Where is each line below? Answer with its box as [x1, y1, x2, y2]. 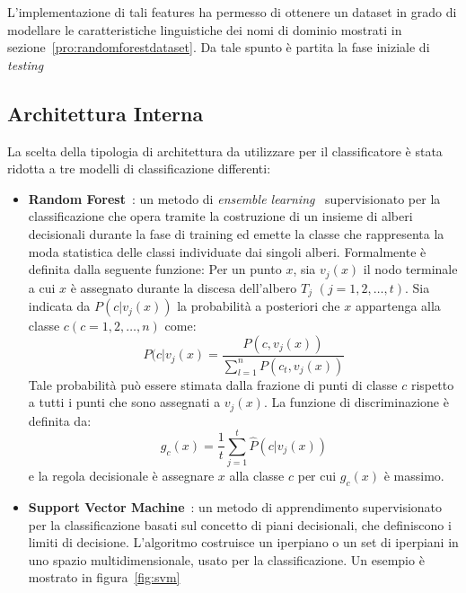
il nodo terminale [363, 260, 458, 279]
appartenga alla [355, 296, 441, 315]
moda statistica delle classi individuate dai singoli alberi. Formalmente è [28, 242, 426, 261]
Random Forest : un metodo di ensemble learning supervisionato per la [28, 189, 441, 208]
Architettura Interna [7, 99, 204, 127]
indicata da [28, 296, 91, 315]
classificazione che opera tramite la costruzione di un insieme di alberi [28, 207, 413, 226]
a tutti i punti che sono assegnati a [28, 393, 221, 412]
